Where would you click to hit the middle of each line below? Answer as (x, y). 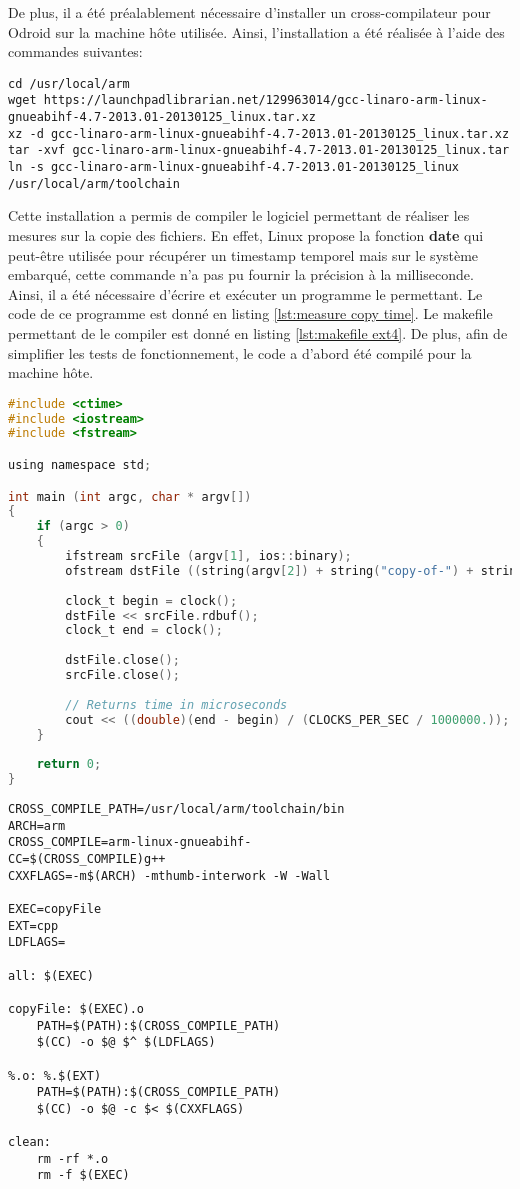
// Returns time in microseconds (176, 704)
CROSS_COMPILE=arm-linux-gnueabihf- (130, 842)
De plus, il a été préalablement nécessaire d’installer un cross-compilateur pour (249, 12)
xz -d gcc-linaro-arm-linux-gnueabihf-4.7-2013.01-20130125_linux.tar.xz (259, 133)
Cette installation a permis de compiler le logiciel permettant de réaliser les (239, 215)
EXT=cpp (33, 925)
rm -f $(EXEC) (83, 1175)
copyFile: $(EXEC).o (76, 1008)
